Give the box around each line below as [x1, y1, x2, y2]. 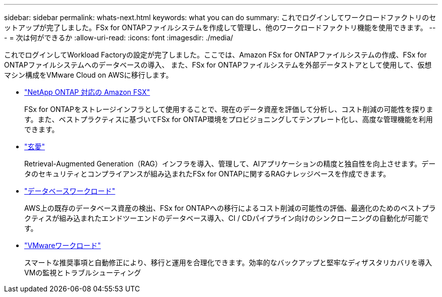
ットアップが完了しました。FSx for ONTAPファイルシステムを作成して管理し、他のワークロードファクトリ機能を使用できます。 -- [4, 23, 436, 32]
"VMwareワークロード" [24, 241, 101, 250]
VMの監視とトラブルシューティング [24, 268, 141, 277]
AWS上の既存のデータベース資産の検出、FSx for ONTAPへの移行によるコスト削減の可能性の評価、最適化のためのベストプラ [24, 204, 436, 212]
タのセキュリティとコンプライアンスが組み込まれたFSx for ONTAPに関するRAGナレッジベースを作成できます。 [24, 169, 391, 178]
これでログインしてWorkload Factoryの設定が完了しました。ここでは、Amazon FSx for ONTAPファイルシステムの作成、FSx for [4, 50, 427, 59]
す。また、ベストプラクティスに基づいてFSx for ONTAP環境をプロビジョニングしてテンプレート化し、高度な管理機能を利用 [24, 115, 433, 124]
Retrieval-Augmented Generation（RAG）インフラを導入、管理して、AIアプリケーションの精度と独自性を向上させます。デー [24, 159, 436, 168]
